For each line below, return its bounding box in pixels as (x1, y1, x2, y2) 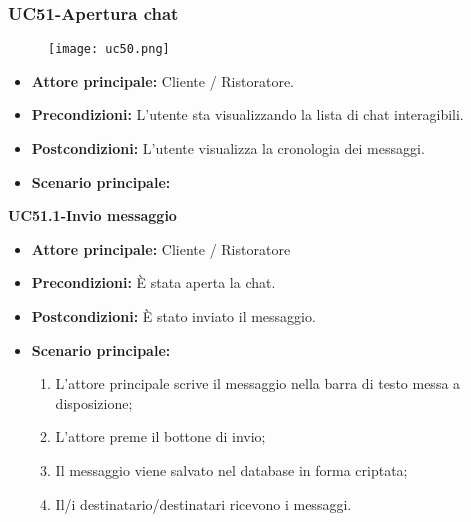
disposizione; (55, 392, 133, 413)
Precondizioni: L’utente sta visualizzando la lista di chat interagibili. (31, 104, 464, 125)
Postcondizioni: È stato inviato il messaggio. (31, 306, 316, 327)
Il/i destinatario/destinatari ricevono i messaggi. (55, 493, 352, 514)
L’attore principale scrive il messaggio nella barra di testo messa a (55, 373, 461, 394)
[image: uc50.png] (48, 42, 170, 57)
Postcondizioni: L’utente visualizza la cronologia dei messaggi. (31, 138, 425, 159)
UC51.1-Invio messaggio (8, 205, 177, 226)
